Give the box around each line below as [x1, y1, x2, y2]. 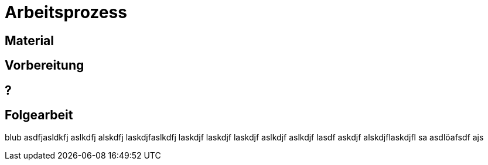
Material [5, 33, 54, 48]
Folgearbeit [5, 108, 73, 123]
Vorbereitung [5, 58, 84, 73]
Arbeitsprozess [5, 2, 127, 22]
